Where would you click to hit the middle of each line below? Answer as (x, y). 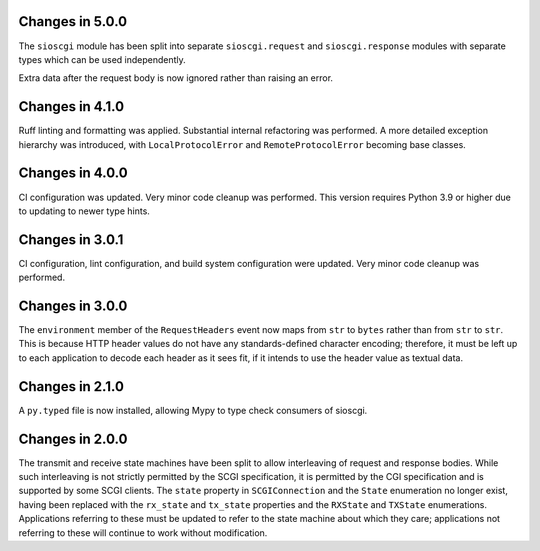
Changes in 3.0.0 (73, 306)
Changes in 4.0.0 (73, 173)
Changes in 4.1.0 (71, 106)
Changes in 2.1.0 (71, 386)
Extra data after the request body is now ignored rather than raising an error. (176, 78)
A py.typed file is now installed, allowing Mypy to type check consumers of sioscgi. (193, 410)
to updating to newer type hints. (84, 211)
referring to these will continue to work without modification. (143, 532)
